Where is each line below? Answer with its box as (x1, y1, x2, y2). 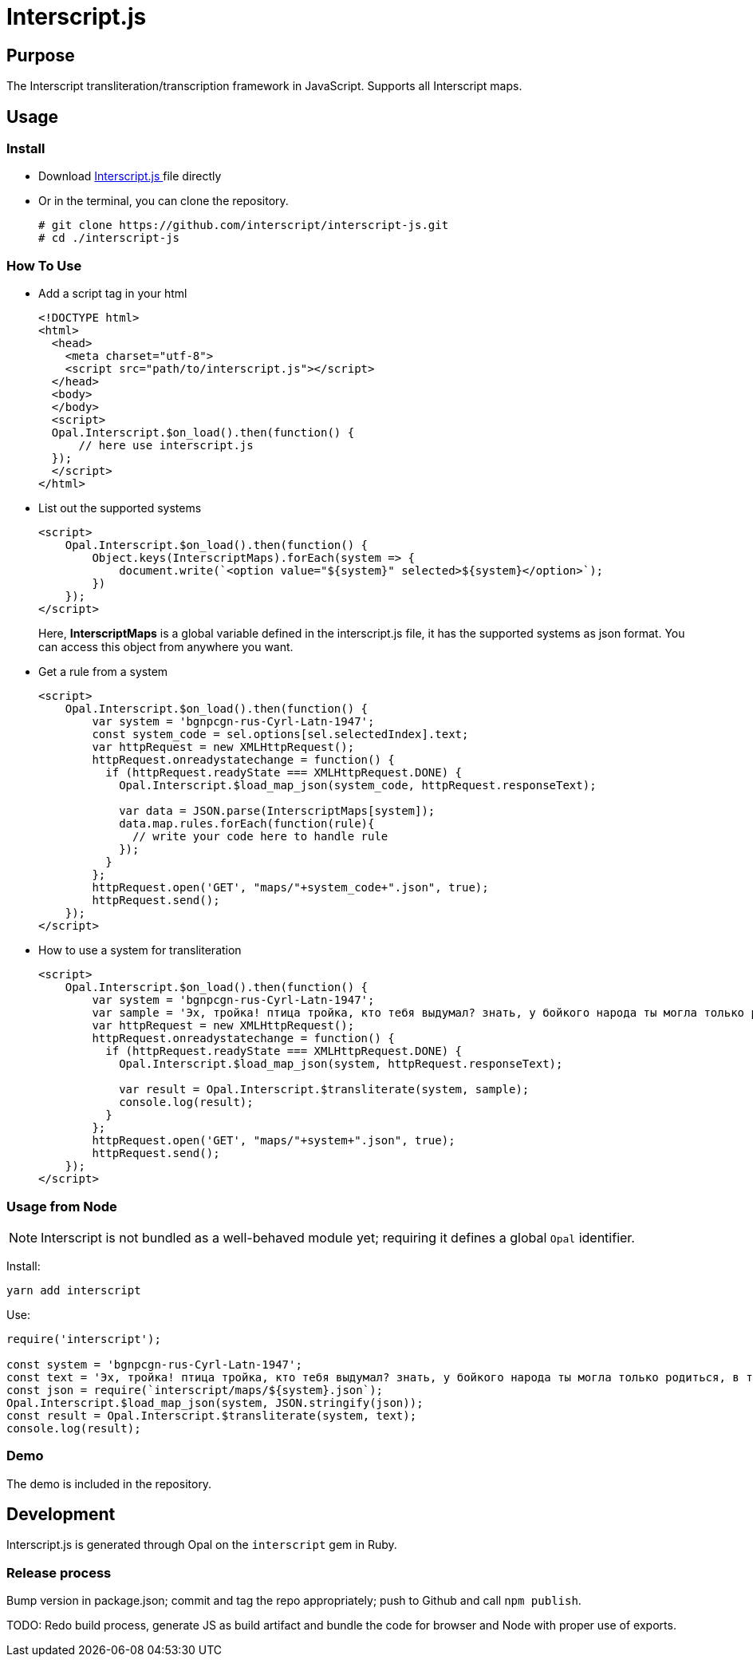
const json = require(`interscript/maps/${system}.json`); (6, 1383, 384, 1396)
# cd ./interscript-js (38, 231, 180, 245)
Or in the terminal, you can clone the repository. (38, 194, 289, 208)
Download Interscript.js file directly (38, 169, 222, 184)
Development (6, 1504, 116, 1525)
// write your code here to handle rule (132, 830, 388, 843)
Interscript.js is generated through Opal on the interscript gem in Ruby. (6, 1538, 397, 1552)
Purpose (6, 45, 75, 65)
